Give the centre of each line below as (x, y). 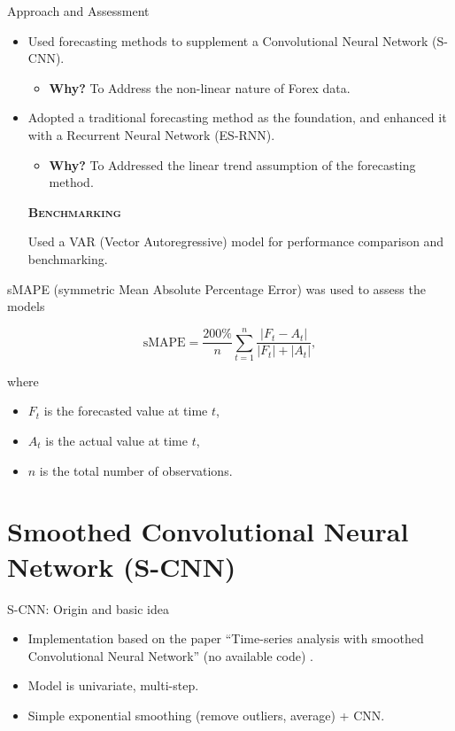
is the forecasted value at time (126, 411)
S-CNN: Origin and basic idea (88, 608)
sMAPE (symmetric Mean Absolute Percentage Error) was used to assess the (216, 288)
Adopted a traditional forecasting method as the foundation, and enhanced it (237, 117)
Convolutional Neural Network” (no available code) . (170, 655)
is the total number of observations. (136, 470)
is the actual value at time (116, 441)
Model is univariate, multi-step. (113, 685)
